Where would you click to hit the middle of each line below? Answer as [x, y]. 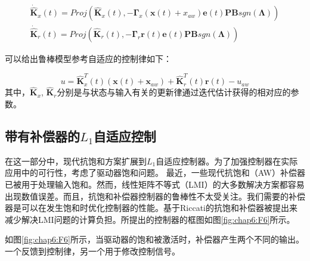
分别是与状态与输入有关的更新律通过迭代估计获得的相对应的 [174, 92]
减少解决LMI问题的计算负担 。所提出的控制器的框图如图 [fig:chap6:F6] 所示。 [150, 219]
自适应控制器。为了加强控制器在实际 [227, 161]
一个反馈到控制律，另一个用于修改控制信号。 [92, 251]
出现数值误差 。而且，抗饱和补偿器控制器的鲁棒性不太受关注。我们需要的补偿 [155, 196]
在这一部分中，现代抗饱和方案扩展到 [76, 161]
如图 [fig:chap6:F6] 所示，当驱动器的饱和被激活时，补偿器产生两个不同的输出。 [154, 239]
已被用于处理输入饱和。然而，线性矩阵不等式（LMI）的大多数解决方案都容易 [155, 184]
